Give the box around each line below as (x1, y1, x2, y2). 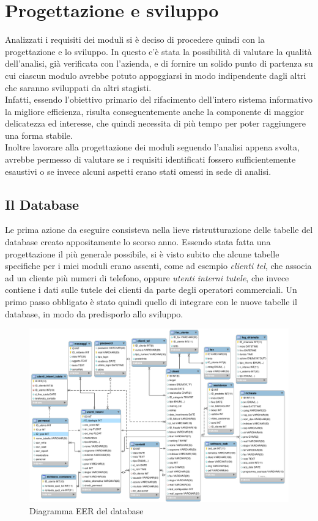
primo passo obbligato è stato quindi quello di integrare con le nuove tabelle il (5, 295, 297, 308)
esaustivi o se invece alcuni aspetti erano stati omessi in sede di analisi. (5, 164, 272, 177)
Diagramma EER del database (29, 504, 144, 517)
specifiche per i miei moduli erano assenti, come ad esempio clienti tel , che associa (5, 259, 312, 272)
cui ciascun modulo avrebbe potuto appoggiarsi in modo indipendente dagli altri (5, 68, 306, 81)
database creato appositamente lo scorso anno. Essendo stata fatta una (5, 235, 271, 248)
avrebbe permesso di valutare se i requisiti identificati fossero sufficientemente (5, 153, 296, 166)
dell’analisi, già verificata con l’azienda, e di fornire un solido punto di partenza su (5, 57, 313, 70)
